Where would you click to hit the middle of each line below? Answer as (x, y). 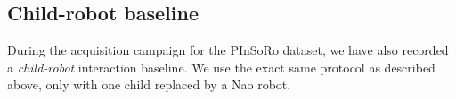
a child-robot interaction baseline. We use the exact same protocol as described (221, 67)
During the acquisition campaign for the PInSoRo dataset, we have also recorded (228, 50)
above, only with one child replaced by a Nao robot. (149, 84)
